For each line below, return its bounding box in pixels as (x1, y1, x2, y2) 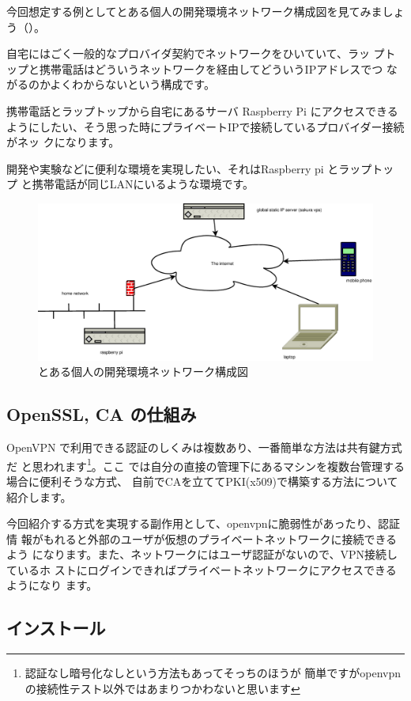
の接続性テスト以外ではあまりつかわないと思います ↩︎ (25, 680, 300, 696)
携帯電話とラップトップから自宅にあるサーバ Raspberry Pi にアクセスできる (6, 102, 398, 119)
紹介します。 (6, 488, 72, 505)
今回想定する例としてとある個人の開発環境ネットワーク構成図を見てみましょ (6, 3, 405, 19)
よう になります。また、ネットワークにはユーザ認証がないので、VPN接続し (6, 546, 398, 563)
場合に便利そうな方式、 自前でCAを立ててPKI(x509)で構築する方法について (6, 472, 398, 489)
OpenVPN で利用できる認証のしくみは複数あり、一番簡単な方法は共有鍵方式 (6, 439, 402, 456)
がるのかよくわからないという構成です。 (6, 76, 215, 93)
